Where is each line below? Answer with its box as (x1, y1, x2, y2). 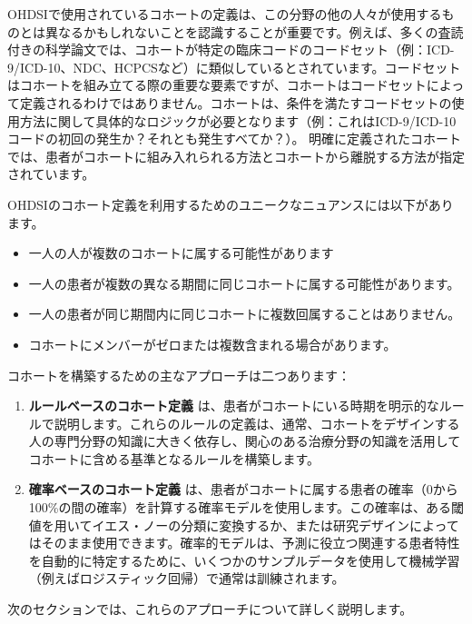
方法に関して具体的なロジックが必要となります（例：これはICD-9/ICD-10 (19, 111, 457, 130)
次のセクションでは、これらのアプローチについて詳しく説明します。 (7, 599, 413, 619)
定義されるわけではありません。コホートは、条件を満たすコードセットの (19, 93, 452, 112)
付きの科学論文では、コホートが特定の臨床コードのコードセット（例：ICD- (7, 40, 455, 59)
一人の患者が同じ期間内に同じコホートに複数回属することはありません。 (28, 304, 461, 323)
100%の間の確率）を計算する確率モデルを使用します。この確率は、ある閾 (28, 498, 465, 517)
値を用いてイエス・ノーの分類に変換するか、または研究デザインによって (28, 515, 459, 534)
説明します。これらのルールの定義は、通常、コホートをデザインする (54, 413, 460, 432)
